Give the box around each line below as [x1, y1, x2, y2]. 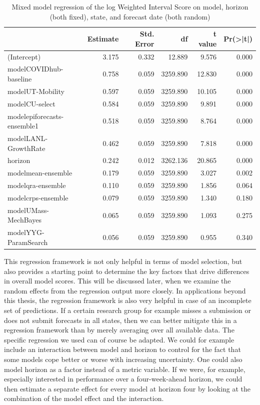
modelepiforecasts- [7, 110, 64, 121]
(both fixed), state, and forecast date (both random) [49, 11, 210, 21]
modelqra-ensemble [7, 180, 66, 190]
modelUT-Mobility [7, 85, 64, 96]
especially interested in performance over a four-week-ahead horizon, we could [4, 373, 242, 384]
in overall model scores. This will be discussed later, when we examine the [4, 275, 231, 286]
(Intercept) [7, 51, 41, 61]
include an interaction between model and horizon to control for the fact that [4, 344, 241, 354]
